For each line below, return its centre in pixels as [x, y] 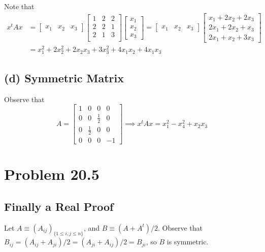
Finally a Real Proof [59, 206]
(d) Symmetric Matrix [64, 77]
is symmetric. [188, 242]
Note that [19, 6]
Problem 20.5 [52, 174]
